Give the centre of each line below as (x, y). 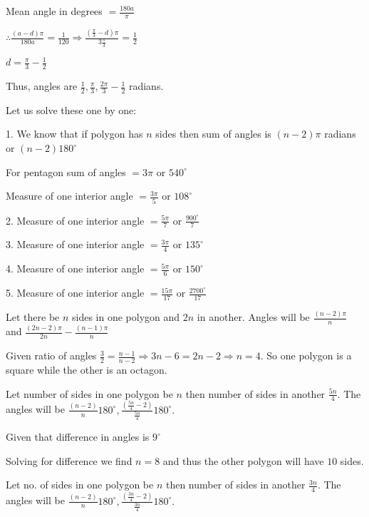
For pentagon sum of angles (66, 172)
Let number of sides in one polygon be (89, 393)
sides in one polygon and (126, 317)
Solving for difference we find (69, 460)
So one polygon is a (309, 355)
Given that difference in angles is (78, 437)
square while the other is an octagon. (87, 369)
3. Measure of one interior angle (75, 244)
